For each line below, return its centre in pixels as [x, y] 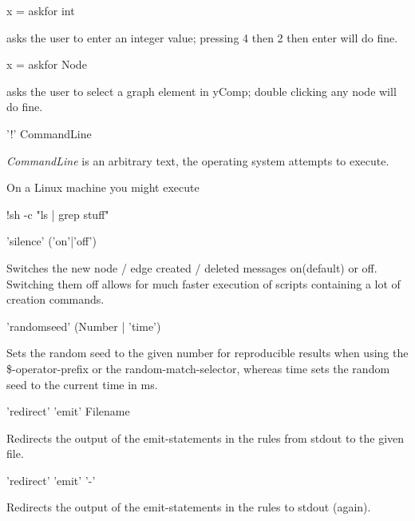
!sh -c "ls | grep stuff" [58, 214]
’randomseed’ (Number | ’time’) [84, 326]
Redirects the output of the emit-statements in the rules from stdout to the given [206, 437]
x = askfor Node [47, 64]
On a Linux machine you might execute [103, 187]
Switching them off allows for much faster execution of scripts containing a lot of [204, 283]
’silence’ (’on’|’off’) [51, 241]
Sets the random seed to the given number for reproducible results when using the [207, 353]
